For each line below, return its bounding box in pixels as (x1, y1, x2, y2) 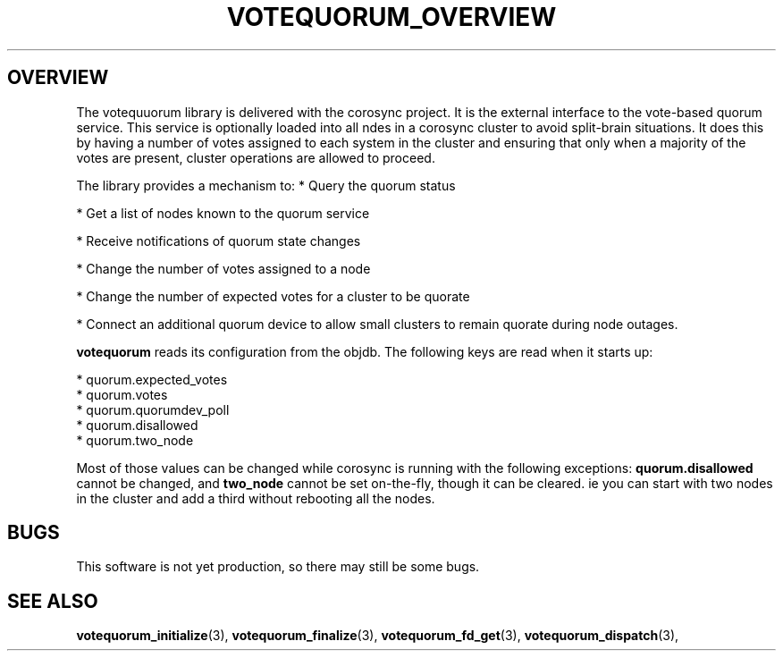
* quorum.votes (76, 386, 168, 402)
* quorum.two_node (76, 432, 194, 448)
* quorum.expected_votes (76, 371, 228, 387)
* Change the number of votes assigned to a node (76, 260, 371, 276)
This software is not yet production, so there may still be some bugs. (76, 559, 480, 575)
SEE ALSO (7, 589, 98, 612)
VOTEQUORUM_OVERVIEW (226, 2, 557, 32)
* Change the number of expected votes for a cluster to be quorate (76, 288, 470, 304)
